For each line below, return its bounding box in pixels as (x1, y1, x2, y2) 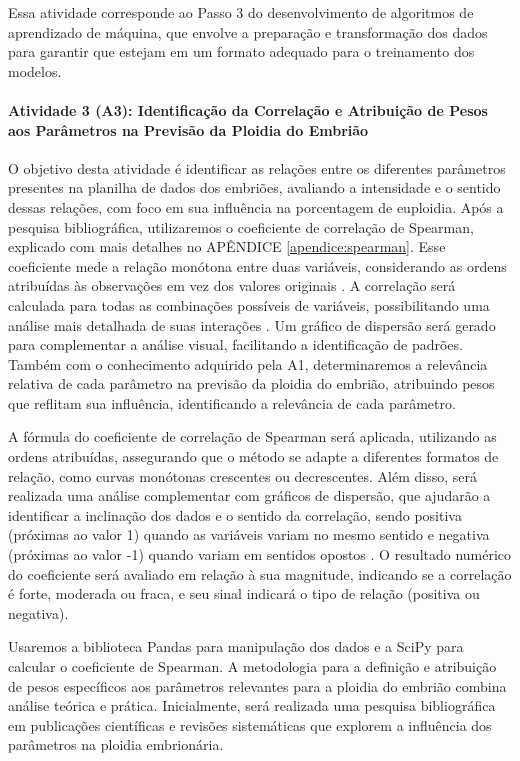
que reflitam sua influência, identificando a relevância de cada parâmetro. (8, 392, 456, 413)
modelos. (8, 60, 62, 81)
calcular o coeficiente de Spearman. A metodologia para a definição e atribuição (8, 656, 497, 677)
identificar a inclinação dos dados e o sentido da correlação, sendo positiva (8, 504, 462, 525)
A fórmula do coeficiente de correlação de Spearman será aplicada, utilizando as (8, 426, 497, 447)
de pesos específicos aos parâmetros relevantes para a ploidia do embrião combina (8, 675, 507, 696)
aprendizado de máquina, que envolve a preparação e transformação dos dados (8, 21, 488, 42)
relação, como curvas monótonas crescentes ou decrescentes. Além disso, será (8, 465, 477, 486)
